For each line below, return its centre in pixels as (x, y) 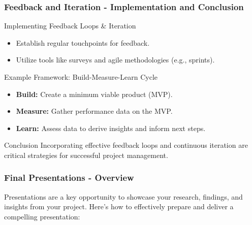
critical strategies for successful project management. (86, 155)
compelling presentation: (42, 216)
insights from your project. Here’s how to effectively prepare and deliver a (119, 206)
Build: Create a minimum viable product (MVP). (94, 94)
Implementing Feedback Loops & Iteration (70, 26)
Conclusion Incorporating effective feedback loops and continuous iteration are (126, 145)
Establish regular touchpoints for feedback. (83, 42)
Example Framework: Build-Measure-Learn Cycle (81, 77)
